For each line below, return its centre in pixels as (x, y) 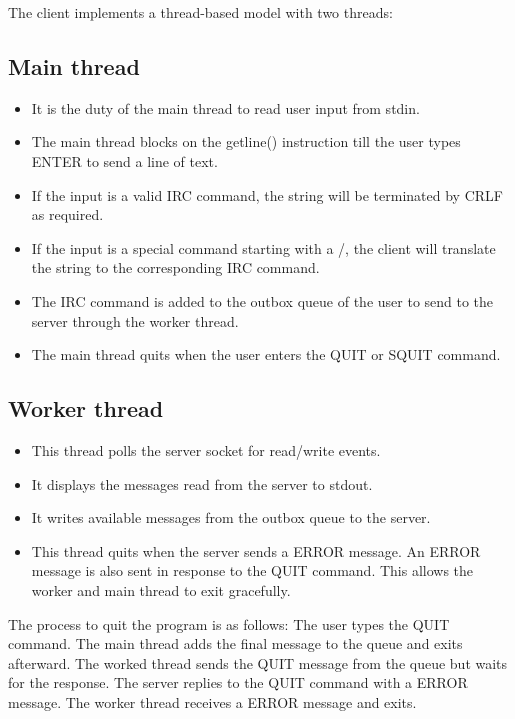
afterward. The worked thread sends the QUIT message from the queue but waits (258, 662)
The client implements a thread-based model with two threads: (200, 12)
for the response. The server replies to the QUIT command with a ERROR (238, 682)
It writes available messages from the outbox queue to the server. (231, 517)
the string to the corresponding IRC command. (175, 267)
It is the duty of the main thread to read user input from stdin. (225, 107)
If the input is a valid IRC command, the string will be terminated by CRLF (267, 194)
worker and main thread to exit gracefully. (161, 589)
